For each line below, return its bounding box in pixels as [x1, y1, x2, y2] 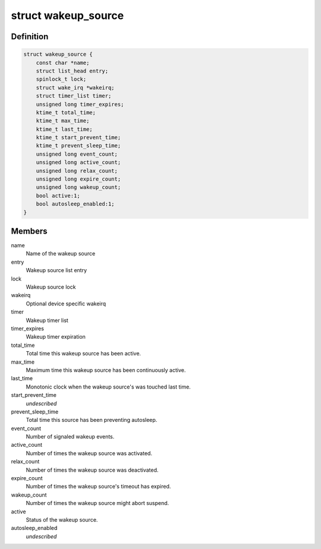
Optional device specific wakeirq [26, 300, 106, 307]
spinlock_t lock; [36, 76, 87, 83]
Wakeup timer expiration [26, 333, 86, 340]
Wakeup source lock [26, 283, 76, 291]
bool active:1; [36, 192, 80, 199]
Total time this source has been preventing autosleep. [26, 417, 158, 424]
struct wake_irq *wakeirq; [36, 84, 115, 91]
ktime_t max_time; [36, 118, 90, 124]
